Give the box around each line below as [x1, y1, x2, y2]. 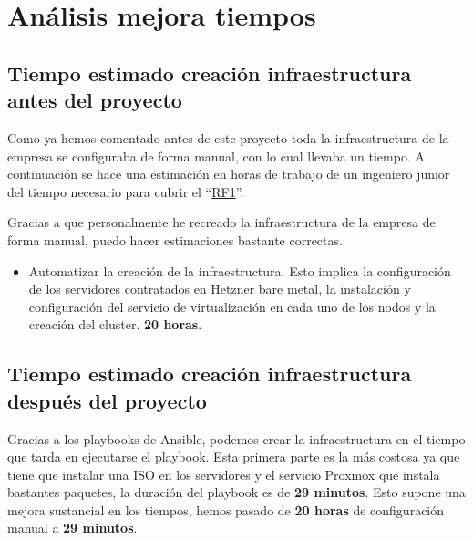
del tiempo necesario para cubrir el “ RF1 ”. [7, 182, 244, 201]
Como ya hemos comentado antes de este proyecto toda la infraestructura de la [7, 128, 449, 147]
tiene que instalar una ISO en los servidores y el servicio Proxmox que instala [7, 464, 440, 483]
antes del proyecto [7, 86, 182, 114]
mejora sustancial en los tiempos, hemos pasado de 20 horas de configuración [7, 500, 445, 519]
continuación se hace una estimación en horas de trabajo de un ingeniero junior [7, 164, 450, 183]
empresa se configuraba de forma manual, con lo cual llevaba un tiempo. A [7, 146, 425, 165]
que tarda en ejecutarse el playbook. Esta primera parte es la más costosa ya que [7, 447, 460, 466]
